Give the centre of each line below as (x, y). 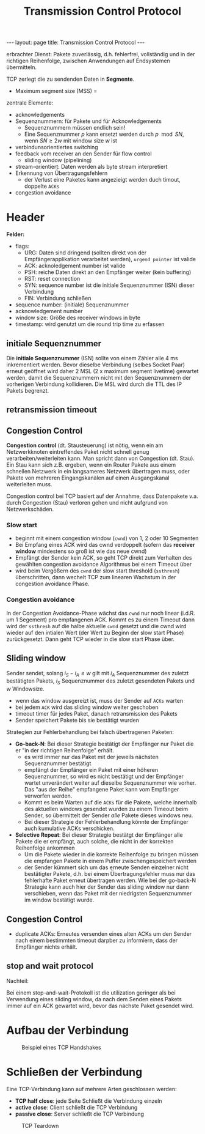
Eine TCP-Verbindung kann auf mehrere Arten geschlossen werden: (92, 1089)
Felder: (16, 234)
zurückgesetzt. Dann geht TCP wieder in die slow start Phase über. (91, 639)
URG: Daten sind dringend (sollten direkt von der (85, 253)
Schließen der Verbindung (74, 1072)
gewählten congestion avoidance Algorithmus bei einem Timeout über (103, 565)
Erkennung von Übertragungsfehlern (61, 173)
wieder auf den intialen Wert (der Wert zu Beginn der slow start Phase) (95, 632)
